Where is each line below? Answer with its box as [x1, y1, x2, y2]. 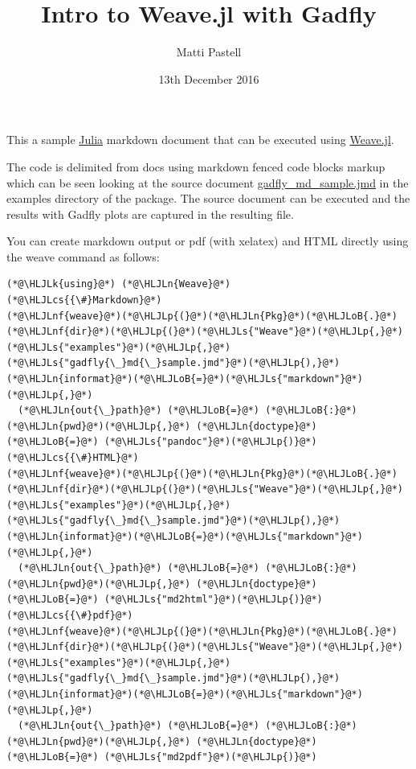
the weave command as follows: [6, 248, 160, 265]
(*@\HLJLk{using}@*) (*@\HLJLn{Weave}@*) [6, 278, 231, 290]
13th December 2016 [158, 70, 259, 87]
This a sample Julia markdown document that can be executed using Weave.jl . [6, 131, 394, 148]
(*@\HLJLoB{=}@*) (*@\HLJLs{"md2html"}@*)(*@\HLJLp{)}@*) [6, 594, 323, 606]
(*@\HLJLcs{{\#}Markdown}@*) [6, 294, 162, 306]
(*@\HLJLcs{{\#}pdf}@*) [6, 609, 133, 621]
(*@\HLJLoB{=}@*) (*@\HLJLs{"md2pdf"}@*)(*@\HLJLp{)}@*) [6, 751, 317, 763]
